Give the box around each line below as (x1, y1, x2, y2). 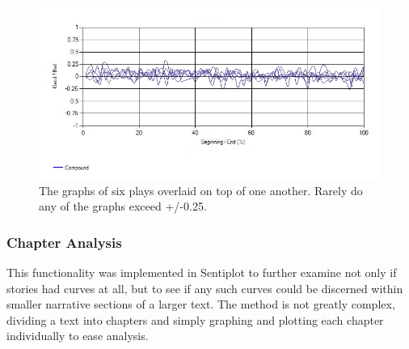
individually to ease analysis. (6, 327, 149, 344)
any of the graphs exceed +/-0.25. (39, 198, 207, 215)
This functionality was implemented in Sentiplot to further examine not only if (6, 264, 397, 281)
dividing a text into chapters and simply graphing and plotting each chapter (6, 311, 384, 328)
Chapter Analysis (6, 232, 122, 252)
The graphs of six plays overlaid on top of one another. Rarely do (39, 181, 363, 198)
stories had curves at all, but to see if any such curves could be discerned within (6, 279, 403, 296)
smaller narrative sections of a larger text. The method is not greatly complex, (6, 296, 395, 313)
